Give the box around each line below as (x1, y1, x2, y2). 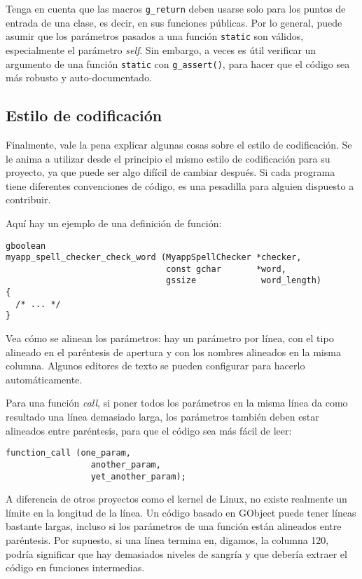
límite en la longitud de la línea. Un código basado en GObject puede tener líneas (6, 505, 356, 519)
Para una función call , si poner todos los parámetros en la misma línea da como (6, 395, 348, 410)
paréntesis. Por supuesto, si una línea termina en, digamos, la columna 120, (6, 533, 329, 547)
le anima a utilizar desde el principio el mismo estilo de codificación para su (6, 151, 330, 165)
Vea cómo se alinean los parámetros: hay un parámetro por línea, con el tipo (6, 331, 334, 346)
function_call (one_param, (6, 448, 131, 458)
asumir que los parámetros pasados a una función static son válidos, (6, 29, 304, 43)
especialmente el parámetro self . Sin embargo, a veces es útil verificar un (6, 42, 316, 57)
